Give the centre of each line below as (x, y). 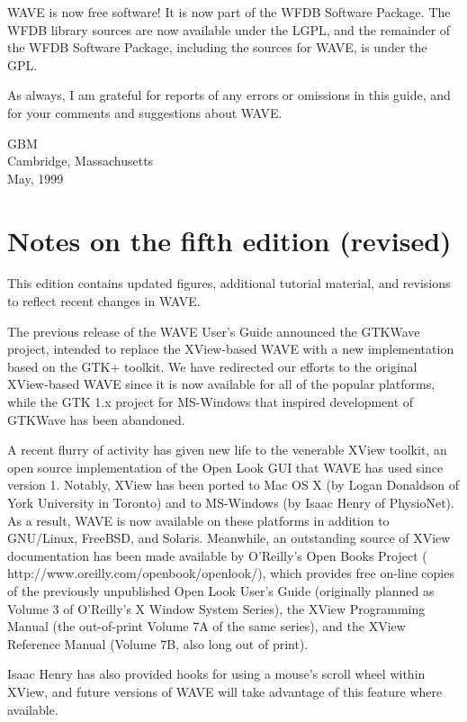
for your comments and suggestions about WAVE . (145, 112)
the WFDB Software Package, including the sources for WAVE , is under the (217, 47)
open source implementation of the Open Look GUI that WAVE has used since (225, 467)
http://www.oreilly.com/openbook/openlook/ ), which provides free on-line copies (231, 573)
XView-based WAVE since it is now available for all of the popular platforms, (221, 384)
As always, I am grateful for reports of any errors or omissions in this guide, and (229, 95)
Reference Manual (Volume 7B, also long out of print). (158, 643)
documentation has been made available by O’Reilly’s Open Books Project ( (217, 555)
